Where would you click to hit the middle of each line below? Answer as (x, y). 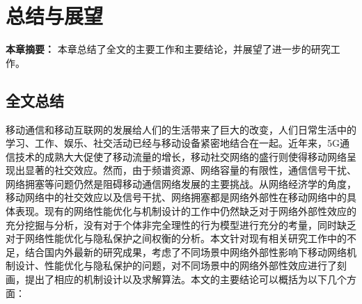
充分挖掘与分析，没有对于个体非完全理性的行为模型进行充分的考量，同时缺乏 (181, 224)
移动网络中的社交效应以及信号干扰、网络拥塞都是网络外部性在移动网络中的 (176, 197)
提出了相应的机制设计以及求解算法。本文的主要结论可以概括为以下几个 (186, 279)
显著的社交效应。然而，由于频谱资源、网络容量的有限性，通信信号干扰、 (190, 170)
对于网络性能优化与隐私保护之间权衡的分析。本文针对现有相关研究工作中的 (176, 238)
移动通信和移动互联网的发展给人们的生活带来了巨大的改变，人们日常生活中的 (181, 129)
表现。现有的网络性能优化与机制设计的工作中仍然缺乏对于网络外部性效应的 (186, 211)
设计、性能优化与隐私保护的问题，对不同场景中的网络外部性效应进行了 (176, 265)
